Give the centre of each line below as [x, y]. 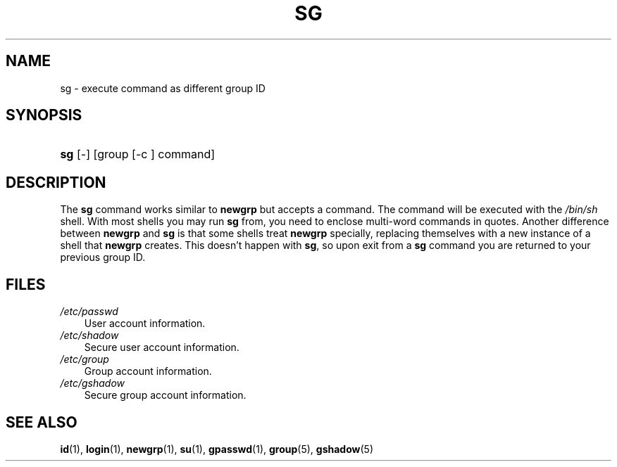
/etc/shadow [89, 335]
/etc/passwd [89, 312]
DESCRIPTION [56, 182]
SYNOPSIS [44, 115]
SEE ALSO [42, 422]
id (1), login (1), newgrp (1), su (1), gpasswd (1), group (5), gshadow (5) [217, 449]
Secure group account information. [165, 395]
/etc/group [85, 359]
